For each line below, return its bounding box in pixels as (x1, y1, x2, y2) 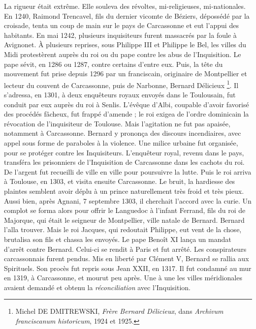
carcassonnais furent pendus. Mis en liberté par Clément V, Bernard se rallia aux (4, 253, 249, 264)
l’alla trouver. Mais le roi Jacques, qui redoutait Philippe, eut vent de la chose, (4, 224, 242, 235)
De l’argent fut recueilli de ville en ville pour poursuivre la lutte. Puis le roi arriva (4, 166, 252, 177)
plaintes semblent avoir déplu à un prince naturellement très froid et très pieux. (4, 185, 244, 196)
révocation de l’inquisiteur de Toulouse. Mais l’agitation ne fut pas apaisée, (4, 118, 230, 128)
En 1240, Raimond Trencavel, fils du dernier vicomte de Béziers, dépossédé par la (4, 10, 250, 21)
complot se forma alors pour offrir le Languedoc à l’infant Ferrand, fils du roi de (4, 205, 246, 215)
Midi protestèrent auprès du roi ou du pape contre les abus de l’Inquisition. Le (4, 49, 241, 59)
